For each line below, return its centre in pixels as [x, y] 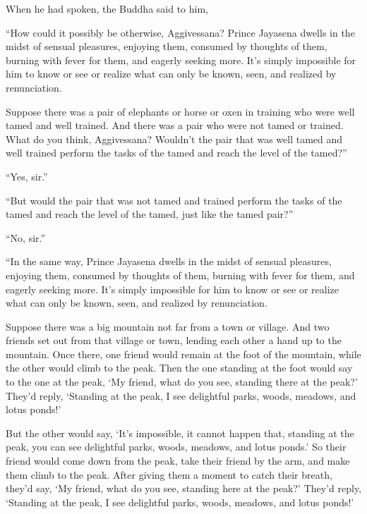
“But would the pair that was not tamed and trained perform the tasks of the [174, 200]
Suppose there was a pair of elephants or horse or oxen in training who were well [180, 111]
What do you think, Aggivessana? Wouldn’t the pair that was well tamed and [174, 139]
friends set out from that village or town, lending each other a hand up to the [174, 340]
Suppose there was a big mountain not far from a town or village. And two [168, 326]
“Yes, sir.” [27, 176]
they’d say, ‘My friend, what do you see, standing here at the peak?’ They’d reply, [183, 488]
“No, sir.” [26, 237]
